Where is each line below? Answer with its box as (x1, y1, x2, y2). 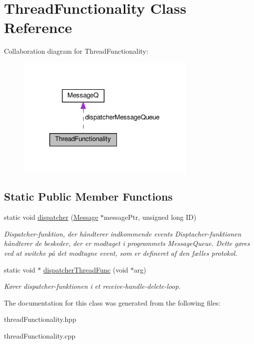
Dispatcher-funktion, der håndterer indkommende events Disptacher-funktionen (4, 228, 241, 239)
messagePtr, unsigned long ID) (104, 212, 197, 222)
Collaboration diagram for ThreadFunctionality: (4, 46, 148, 56)
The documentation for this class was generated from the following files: (4, 297, 221, 308)
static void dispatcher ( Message (4, 212, 98, 222)
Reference (4, 17, 72, 37)
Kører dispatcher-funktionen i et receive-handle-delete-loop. (4, 281, 181, 291)
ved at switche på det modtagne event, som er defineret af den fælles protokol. (4, 248, 238, 258)
